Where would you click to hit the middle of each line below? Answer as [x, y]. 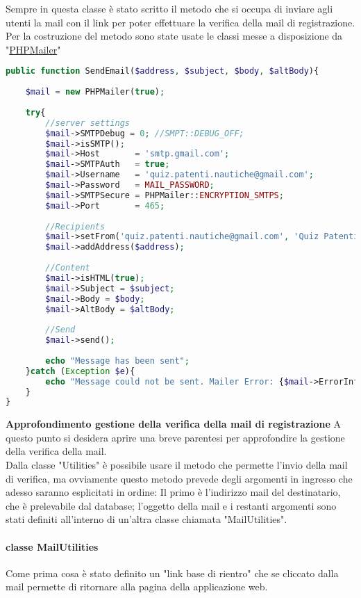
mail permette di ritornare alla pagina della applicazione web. [137, 587]
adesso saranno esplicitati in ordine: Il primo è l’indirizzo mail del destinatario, [173, 492]
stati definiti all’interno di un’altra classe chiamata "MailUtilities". [146, 519]
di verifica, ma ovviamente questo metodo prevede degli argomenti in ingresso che [179, 478]
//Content [68, 268]
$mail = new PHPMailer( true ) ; [95, 92]
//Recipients [75, 226]
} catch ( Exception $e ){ [80, 371]
